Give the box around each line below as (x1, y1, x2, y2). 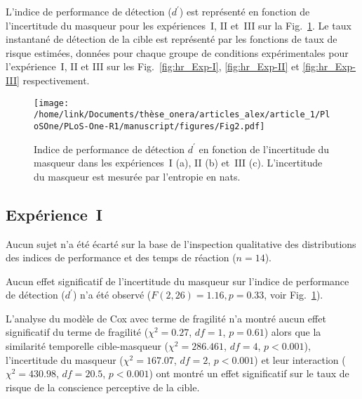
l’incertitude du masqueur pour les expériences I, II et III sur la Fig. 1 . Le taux (6, 18, 351, 32)
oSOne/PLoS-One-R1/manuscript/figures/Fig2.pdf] (34, 121, 265, 131)
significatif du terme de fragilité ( (6, 325, 149, 339)
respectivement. (22, 72, 90, 87)
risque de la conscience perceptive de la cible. (6, 379, 200, 394)
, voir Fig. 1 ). (264, 287, 323, 302)
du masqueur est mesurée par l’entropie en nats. (34, 169, 241, 183)
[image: (34, 98, 69, 108)
